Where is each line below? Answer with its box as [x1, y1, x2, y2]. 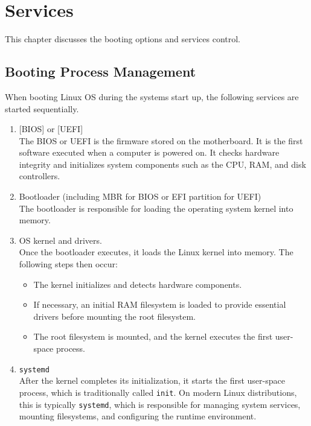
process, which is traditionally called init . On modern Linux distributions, [19, 386, 297, 398]
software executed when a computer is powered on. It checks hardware [19, 146, 280, 159]
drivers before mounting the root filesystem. [33, 310, 196, 322]
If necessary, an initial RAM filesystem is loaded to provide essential [33, 298, 286, 311]
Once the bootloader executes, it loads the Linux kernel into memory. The [19, 246, 293, 258]
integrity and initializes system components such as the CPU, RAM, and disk [19, 157, 306, 170]
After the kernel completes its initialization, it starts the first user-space [19, 374, 285, 387]
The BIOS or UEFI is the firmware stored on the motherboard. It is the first [19, 134, 303, 147]
